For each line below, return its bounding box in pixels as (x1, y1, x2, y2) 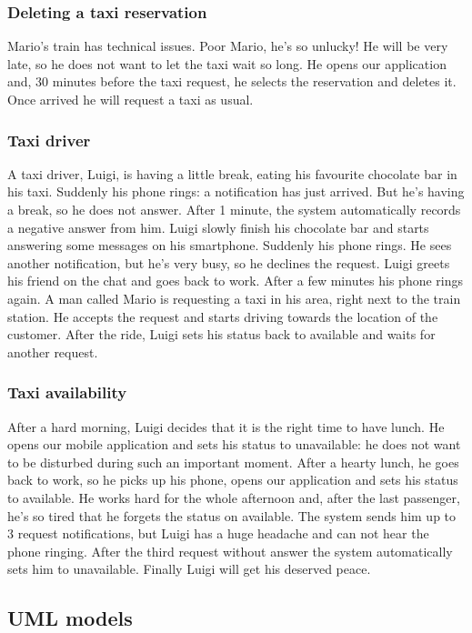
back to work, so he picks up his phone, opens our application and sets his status (7, 470, 458, 489)
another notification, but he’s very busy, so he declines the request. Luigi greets (7, 253, 450, 272)
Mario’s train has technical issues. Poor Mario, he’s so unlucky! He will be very (7, 36, 448, 55)
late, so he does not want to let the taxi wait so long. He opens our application (7, 54, 447, 73)
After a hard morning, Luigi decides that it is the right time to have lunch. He (7, 417, 445, 436)
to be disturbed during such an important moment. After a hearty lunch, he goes (7, 452, 459, 471)
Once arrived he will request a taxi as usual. (7, 90, 254, 108)
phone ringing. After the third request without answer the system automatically (7, 541, 453, 560)
